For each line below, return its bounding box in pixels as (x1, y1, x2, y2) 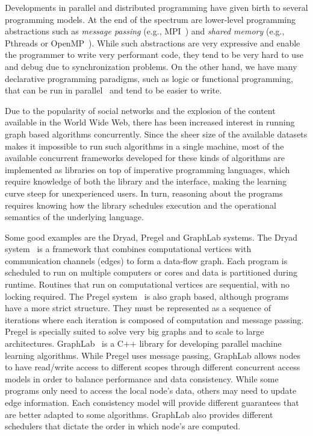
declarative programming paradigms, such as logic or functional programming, (5, 72, 293, 84)
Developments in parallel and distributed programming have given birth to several (5, 1, 308, 13)
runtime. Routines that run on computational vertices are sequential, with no (5, 278, 290, 291)
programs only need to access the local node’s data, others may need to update (5, 384, 297, 397)
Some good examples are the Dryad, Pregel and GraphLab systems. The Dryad (5, 230, 297, 243)
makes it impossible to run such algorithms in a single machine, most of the (5, 139, 284, 152)
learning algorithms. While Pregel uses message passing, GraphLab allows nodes (5, 349, 300, 361)
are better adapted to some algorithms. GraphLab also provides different (5, 408, 273, 420)
